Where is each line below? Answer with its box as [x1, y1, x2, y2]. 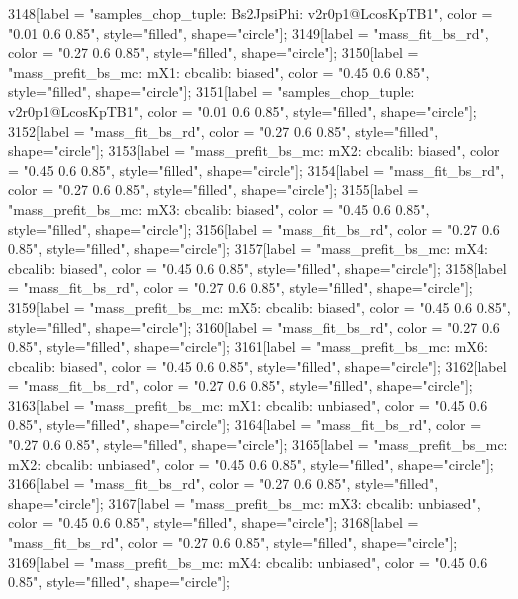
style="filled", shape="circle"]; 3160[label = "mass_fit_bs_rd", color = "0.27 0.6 [8, 316, 500, 337]
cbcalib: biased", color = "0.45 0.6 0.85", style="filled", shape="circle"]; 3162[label [8, 355, 507, 376]
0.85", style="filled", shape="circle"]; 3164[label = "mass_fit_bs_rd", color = [8, 414, 482, 435]
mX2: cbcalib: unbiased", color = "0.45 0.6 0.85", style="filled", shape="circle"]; [8, 453, 494, 474]
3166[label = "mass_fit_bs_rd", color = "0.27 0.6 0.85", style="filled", [8, 473, 439, 494]
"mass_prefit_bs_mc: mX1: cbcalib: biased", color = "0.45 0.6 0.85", [8, 61, 430, 82]
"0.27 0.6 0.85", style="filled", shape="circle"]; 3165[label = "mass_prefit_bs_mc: [8, 434, 508, 455]
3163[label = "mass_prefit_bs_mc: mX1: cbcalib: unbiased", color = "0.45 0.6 [8, 394, 488, 415]
